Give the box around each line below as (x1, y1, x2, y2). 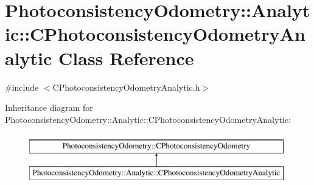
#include (5, 80, 39, 93)
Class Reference (58, 45, 194, 70)
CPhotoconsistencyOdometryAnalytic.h (52, 80, 200, 93)
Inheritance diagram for (5, 101, 93, 114)
